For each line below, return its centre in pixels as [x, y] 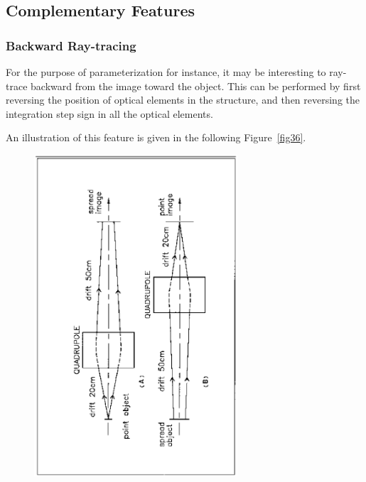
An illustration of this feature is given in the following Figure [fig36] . [156, 137]
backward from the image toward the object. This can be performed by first [196, 86]
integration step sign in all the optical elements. [109, 113]
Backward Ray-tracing [71, 45]
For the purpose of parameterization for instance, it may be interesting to [166, 72]
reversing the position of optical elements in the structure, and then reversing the [183, 100]
